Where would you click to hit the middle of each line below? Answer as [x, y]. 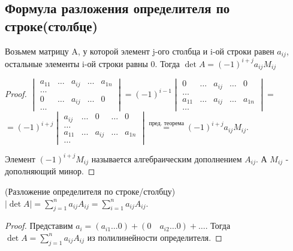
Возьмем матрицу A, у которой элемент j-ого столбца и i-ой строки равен [140, 51]
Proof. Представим [39, 226]
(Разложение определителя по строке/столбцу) [90, 191]
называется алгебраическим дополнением [167, 158]
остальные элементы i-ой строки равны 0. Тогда [93, 63]
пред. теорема [167, 123]
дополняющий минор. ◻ [50, 171]
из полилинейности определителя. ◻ [155, 237]
